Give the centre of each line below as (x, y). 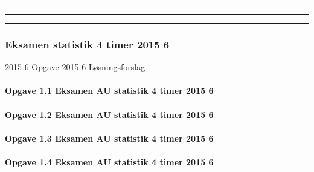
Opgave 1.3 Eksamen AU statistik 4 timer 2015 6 (109, 138)
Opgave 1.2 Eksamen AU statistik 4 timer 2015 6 (109, 114)
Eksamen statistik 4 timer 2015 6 (87, 44)
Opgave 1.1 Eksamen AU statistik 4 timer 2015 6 (109, 91)
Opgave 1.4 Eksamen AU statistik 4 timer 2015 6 (109, 161)
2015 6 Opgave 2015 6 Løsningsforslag (75, 67)
